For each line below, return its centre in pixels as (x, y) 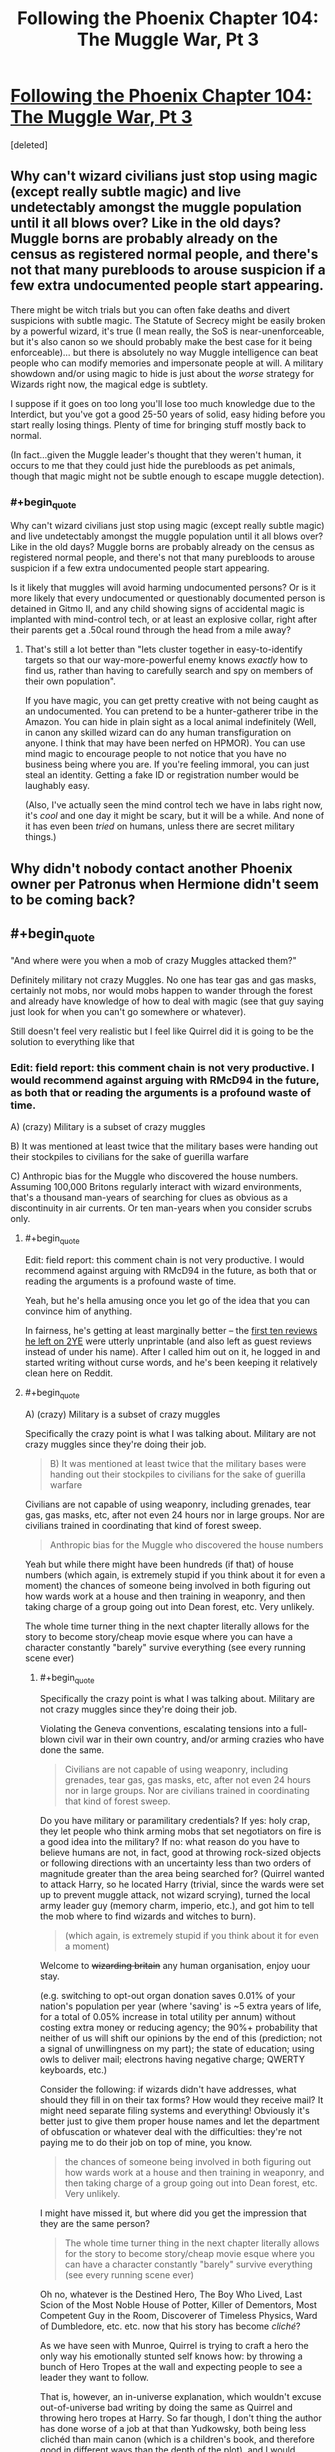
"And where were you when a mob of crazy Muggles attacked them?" (153, 960)
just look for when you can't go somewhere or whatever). (128, 1011)
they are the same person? (94, 2224)
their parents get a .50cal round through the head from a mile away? (151, 630)
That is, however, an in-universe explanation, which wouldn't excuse (180, 2397)
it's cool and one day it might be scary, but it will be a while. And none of (174, 816)
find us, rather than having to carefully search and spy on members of (169, 671)
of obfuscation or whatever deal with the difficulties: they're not (171, 2132)
